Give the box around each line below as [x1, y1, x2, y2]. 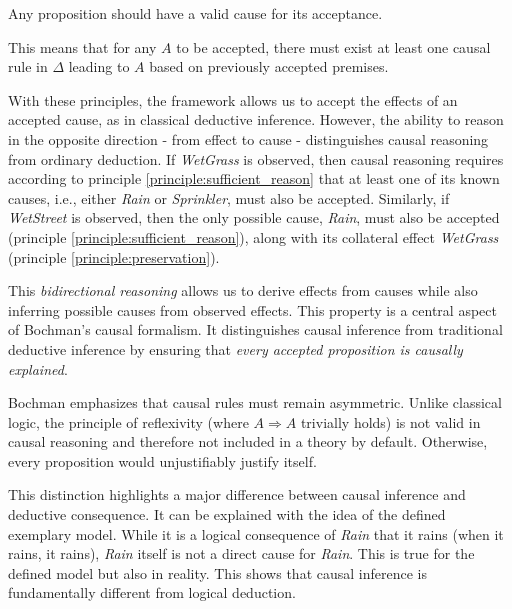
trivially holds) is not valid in [300, 411, 481, 432]
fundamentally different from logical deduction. [8, 582, 296, 603]
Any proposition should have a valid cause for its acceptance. [8, 3, 383, 23]
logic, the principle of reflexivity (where [8, 411, 249, 432]
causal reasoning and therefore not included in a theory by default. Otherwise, [8, 431, 488, 452]
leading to [68, 56, 130, 77]
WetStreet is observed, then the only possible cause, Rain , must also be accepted [8, 207, 500, 228]
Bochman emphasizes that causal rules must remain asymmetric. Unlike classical [8, 392, 502, 413]
